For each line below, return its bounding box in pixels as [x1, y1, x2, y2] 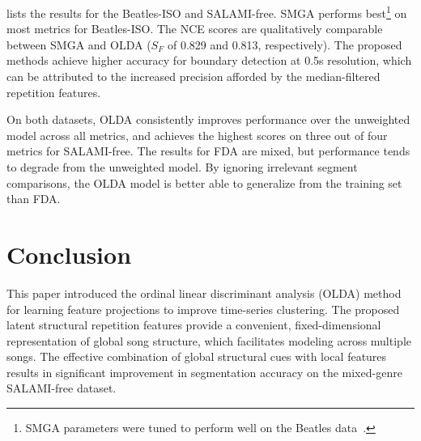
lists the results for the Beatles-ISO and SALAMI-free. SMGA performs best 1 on [6, 2, 407, 21]
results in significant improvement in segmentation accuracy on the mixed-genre [6, 363, 402, 380]
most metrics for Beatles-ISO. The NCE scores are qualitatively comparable [6, 20, 383, 37]
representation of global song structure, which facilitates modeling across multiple [6, 332, 411, 349]
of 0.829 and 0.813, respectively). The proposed [167, 36, 402, 53]
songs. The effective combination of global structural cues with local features [6, 348, 387, 365]
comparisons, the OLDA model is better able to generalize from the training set [6, 174, 402, 191]
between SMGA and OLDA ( [6, 36, 151, 53]
